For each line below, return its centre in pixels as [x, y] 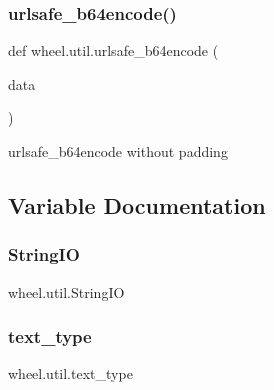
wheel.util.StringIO [66, 291]
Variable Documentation [137, 204]
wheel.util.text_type [70, 373]
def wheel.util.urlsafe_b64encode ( [113, 50]
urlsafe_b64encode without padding [118, 151]
